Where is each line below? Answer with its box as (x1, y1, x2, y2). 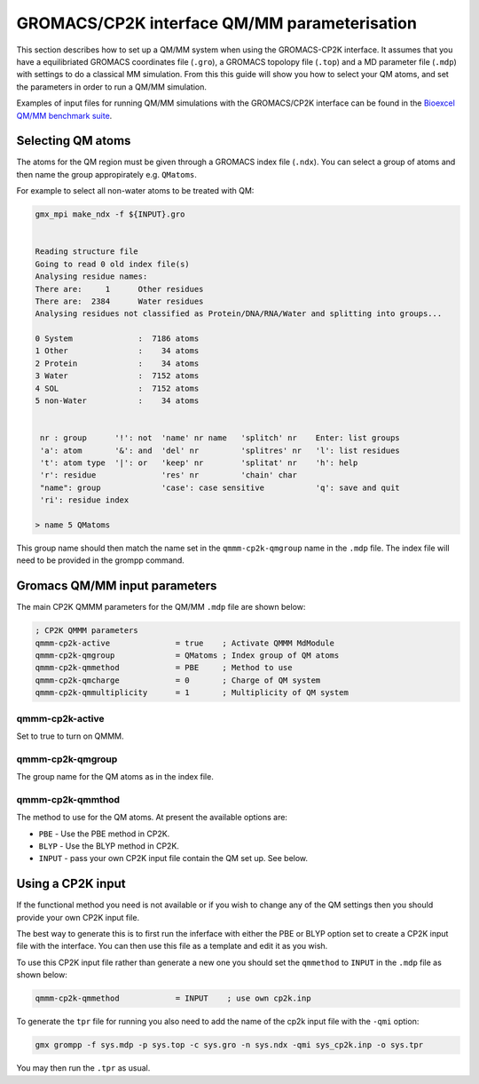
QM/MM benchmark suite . (16, 110, 113, 121)
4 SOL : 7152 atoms (35, 383, 200, 393)
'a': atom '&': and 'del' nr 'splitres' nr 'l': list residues (40, 445, 401, 455)
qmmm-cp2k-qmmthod (16, 793, 120, 805)
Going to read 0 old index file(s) (35, 258, 190, 269)
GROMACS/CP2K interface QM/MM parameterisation (16, 13, 417, 33)
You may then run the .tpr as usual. (16, 1063, 151, 1073)
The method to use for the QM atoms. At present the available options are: (16, 812, 288, 823)
